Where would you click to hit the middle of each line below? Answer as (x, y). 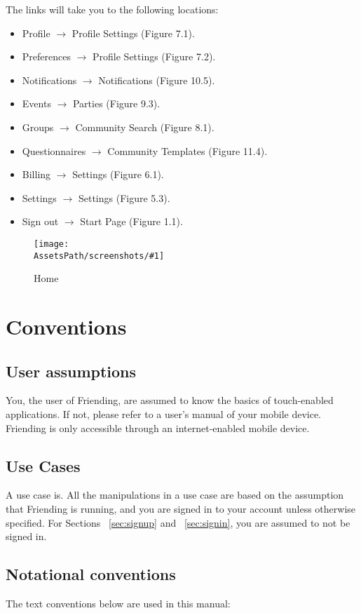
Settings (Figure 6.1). (118, 174)
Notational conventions (91, 574)
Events (36, 103)
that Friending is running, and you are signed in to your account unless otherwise (181, 508)
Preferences (46, 56)
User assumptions (71, 371)
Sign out (40, 221)
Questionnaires (54, 150)
